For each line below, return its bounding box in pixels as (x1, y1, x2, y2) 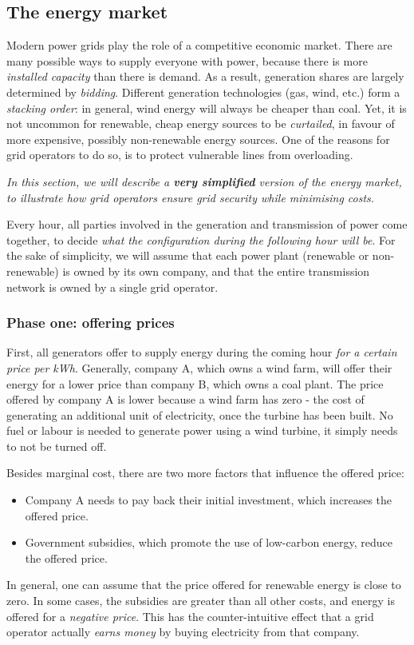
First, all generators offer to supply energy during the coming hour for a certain (6, 344, 397, 360)
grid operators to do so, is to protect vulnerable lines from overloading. (6, 146, 353, 163)
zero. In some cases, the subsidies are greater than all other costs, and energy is (6, 592, 395, 609)
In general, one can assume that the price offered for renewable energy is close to (6, 576, 401, 593)
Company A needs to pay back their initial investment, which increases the (25, 492, 392, 508)
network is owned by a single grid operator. (6, 278, 219, 295)
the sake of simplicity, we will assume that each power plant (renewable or (6, 247, 369, 264)
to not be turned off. (6, 437, 107, 454)
